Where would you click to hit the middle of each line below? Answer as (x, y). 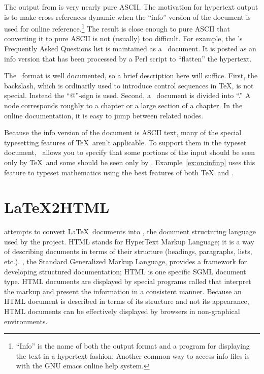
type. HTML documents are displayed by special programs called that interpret (128, 281)
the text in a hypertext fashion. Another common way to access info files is (133, 355)
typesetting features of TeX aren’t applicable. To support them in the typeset (125, 142)
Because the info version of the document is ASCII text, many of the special (123, 132)
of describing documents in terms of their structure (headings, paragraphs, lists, (128, 251)
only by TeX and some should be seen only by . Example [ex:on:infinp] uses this (130, 162)
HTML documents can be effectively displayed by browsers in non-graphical (122, 311)
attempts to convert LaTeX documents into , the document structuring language (130, 231)
